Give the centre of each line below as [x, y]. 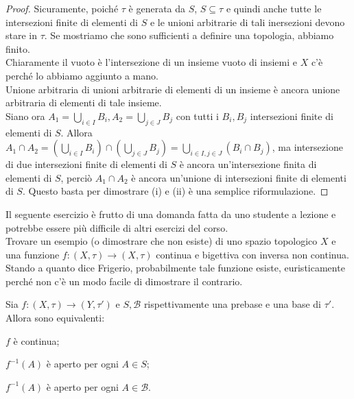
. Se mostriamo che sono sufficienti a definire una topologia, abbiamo [189, 35]
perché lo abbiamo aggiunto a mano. [82, 75]
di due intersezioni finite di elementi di [86, 164]
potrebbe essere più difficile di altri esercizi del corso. [117, 227]
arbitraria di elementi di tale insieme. [84, 102]
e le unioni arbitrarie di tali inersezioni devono [247, 22]
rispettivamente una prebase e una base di [233, 304]
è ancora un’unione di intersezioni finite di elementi [239, 177]
